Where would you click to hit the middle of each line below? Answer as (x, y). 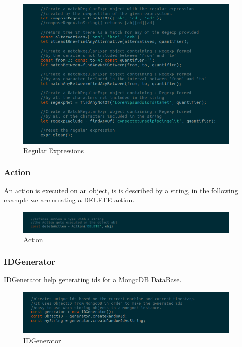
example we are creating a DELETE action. (69, 200)
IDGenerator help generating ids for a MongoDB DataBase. (93, 280)
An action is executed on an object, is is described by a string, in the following (121, 190)
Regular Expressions (53, 150)
